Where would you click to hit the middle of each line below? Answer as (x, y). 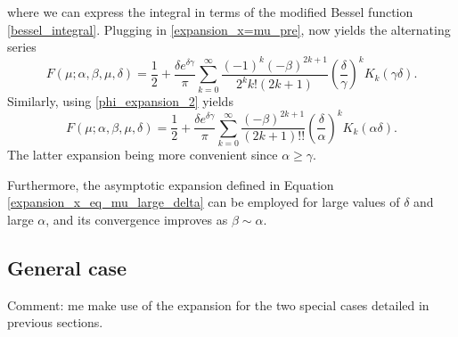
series (22, 47)
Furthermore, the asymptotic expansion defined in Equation (171, 184)
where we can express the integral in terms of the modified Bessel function (210, 12)
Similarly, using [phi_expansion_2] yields (120, 100)
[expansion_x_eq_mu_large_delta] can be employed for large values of (204, 202)
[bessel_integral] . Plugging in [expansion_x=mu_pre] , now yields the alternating (229, 29)
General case (67, 267)
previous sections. (55, 322)
